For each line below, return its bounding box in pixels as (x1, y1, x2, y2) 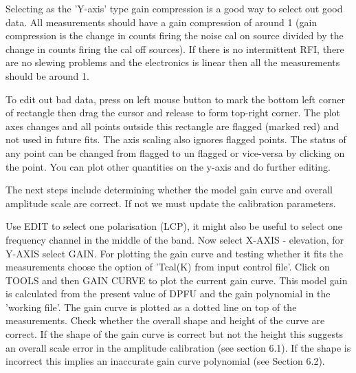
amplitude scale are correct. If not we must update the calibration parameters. (5, 195, 336, 210)
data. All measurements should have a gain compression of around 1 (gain (5, 14, 318, 29)
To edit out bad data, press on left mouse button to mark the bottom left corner (5, 92, 345, 106)
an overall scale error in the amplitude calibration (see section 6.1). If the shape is (5, 340, 351, 354)
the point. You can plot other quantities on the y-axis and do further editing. (5, 159, 331, 173)
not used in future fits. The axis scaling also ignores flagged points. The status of (5, 132, 346, 147)
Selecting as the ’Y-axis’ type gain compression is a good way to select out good (5, 1, 343, 15)
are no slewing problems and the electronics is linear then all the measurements (5, 55, 340, 70)
